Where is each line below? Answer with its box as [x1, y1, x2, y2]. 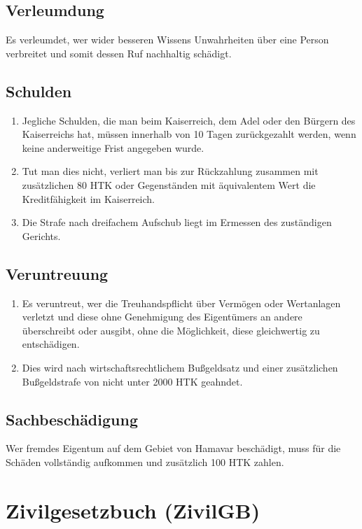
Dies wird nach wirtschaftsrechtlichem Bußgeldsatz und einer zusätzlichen [22, 360, 338, 374]
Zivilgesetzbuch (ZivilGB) [6, 495, 260, 524]
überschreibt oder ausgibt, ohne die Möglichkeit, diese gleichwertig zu [22, 323, 320, 337]
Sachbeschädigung [6, 408, 138, 430]
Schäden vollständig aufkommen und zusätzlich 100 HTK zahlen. [6, 454, 284, 469]
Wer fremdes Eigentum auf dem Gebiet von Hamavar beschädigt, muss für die [6, 441, 341, 456]
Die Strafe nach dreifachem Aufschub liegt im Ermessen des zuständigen [22, 215, 332, 230]
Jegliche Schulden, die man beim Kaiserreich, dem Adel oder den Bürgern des [22, 113, 356, 127]
